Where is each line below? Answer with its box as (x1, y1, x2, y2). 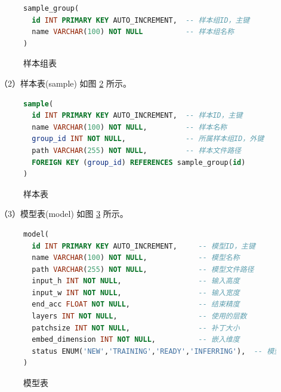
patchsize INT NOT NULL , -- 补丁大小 (32, 323, 240, 332)
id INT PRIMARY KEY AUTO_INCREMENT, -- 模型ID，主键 (32, 241, 255, 250)
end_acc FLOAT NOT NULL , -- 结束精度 (32, 300, 240, 309)
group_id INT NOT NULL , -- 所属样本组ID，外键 (32, 134, 264, 143)
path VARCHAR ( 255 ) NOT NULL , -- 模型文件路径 (32, 265, 254, 274)
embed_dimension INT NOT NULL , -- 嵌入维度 (32, 335, 240, 344)
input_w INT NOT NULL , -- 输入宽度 (32, 288, 240, 297)
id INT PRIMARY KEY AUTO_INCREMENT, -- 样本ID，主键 (32, 111, 243, 120)
